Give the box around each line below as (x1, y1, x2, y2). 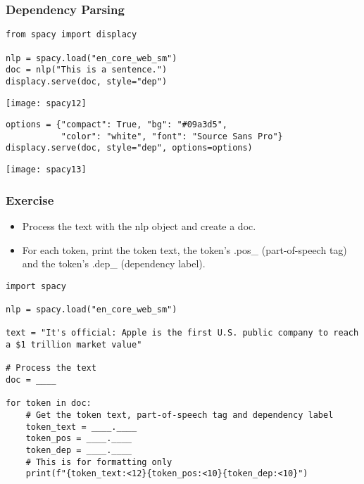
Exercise (6, 191, 54, 208)
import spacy (6, 281, 66, 291)
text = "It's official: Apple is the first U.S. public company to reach (6, 328, 359, 338)
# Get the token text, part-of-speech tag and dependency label (25, 410, 334, 420)
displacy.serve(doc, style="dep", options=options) (6, 143, 253, 153)
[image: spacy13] (6, 165, 87, 175)
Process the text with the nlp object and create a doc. (22, 219, 256, 233)
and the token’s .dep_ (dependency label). (22, 256, 206, 271)
